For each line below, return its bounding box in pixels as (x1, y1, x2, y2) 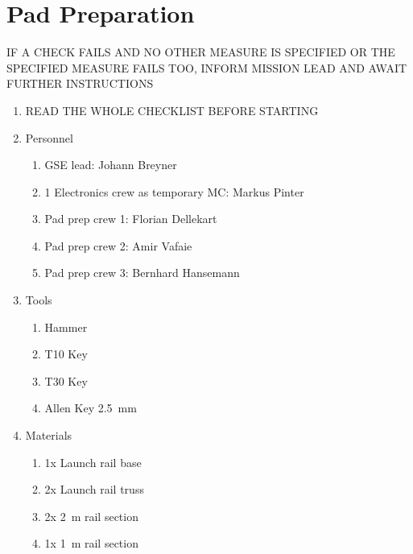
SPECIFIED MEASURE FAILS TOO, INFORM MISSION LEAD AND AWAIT (6, 59, 407, 76)
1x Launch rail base (44, 453, 142, 470)
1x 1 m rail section (44, 535, 138, 552)
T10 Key (44, 345, 88, 362)
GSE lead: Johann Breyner (44, 156, 177, 173)
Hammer (44, 318, 88, 335)
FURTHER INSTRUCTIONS (6, 75, 154, 92)
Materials (25, 427, 72, 444)
